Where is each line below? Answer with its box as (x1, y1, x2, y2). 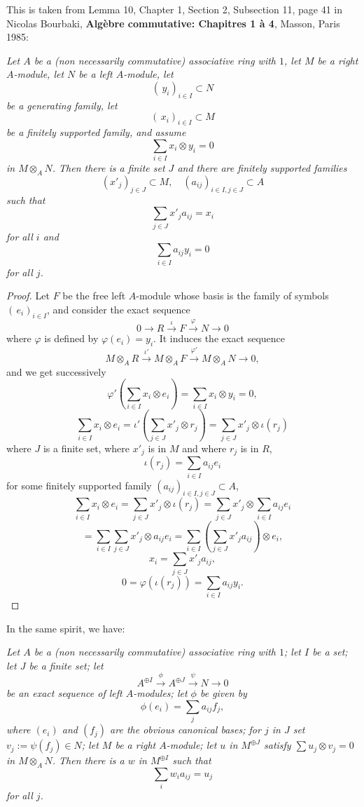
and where (182, 440, 227, 455)
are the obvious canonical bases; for (110, 722, 261, 737)
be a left (78, 67, 113, 81)
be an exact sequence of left (6, 686, 122, 700)
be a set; (312, 644, 348, 659)
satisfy (263, 738, 291, 752)
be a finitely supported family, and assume (6, 125, 186, 140)
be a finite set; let (29, 658, 104, 672)
